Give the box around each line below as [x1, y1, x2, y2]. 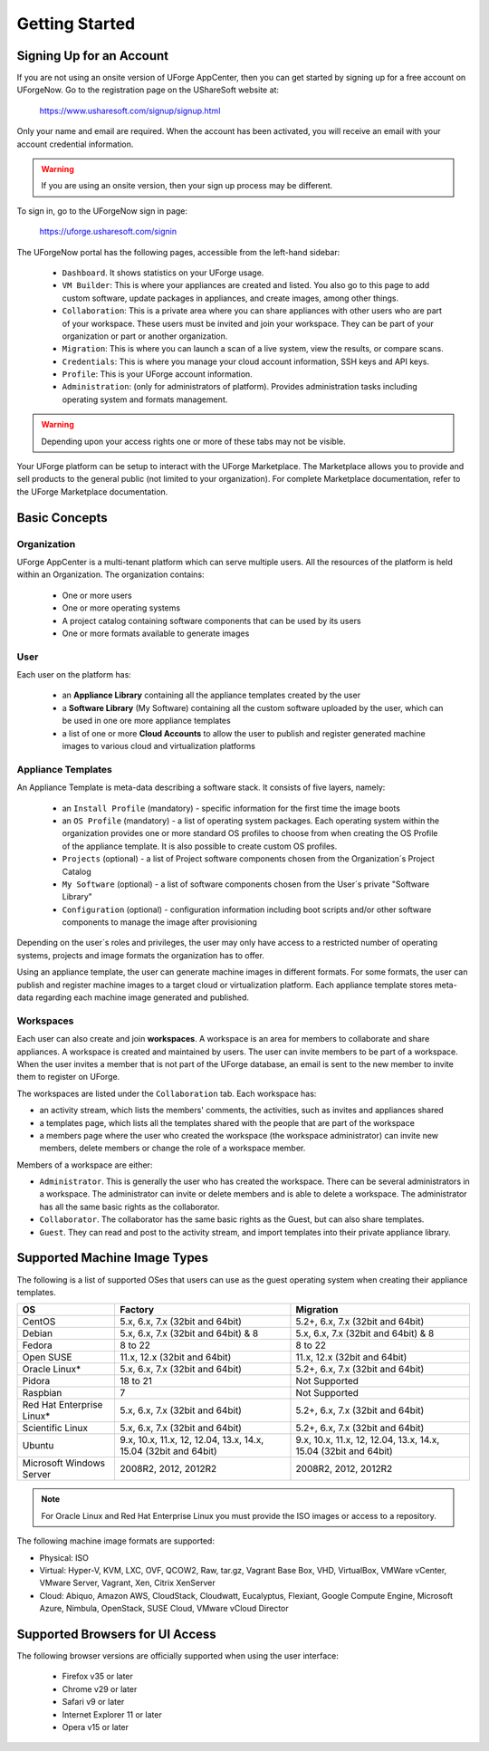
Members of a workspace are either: [16, 1159, 153, 1170]
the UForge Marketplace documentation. [16, 486, 168, 497]
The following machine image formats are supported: [16, 1535, 215, 1546]
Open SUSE [22, 1351, 72, 1363]
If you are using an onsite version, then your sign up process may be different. [41, 180, 333, 191]
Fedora [22, 1339, 53, 1352]
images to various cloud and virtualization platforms [62, 741, 255, 752]
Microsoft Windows [22, 1457, 106, 1469]
